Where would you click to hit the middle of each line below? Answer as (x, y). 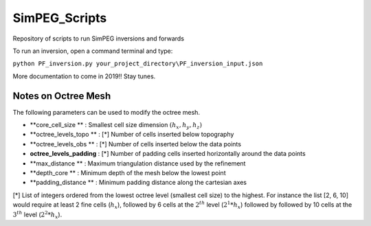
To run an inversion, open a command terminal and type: (93, 51)
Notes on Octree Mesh (62, 96)
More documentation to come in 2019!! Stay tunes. (84, 76)
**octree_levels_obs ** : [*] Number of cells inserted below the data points (136, 144)
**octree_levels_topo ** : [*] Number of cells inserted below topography (132, 135)
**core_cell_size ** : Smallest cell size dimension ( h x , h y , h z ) (116, 126)
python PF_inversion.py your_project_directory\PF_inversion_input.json (138, 64)
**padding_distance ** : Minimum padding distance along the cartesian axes (138, 183)
